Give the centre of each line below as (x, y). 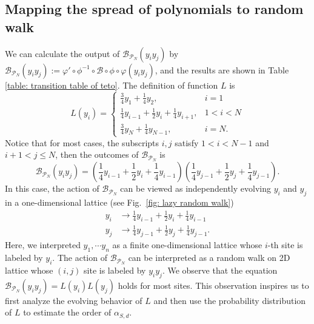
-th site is (285, 245)
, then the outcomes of (97, 154)
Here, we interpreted (43, 245)
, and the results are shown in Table (222, 69)
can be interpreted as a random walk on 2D (209, 258)
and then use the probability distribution (230, 300)
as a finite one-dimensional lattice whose (187, 245)
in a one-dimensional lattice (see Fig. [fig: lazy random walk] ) (119, 202)
